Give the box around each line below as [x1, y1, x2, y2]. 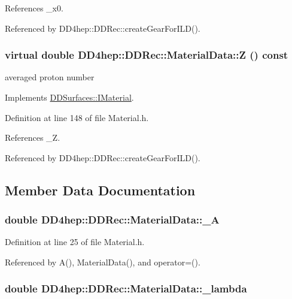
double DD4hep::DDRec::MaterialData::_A [5, 212, 220, 227]
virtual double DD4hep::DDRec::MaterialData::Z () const [5, 47, 288, 62]
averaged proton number [5, 71, 95, 83]
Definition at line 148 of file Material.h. [5, 111, 149, 123]
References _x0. [5, 2, 63, 14]
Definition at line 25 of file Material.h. [5, 235, 145, 248]
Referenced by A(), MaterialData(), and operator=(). [5, 255, 200, 268]
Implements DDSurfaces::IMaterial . [5, 91, 134, 103]
